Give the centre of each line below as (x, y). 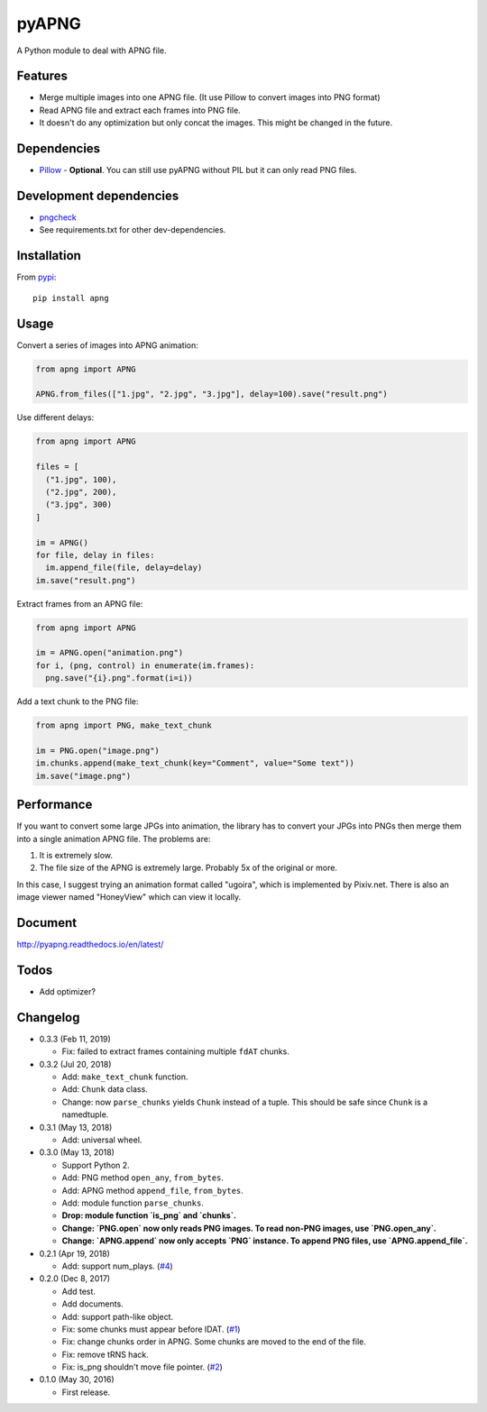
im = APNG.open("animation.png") (110, 653)
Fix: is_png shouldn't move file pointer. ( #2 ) (142, 1367)
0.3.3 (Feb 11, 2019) (75, 1039)
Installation (49, 256)
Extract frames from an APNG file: (80, 603)
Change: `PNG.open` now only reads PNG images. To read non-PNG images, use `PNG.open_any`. (249, 1228)
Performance (55, 805)
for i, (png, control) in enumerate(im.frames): (145, 665)
